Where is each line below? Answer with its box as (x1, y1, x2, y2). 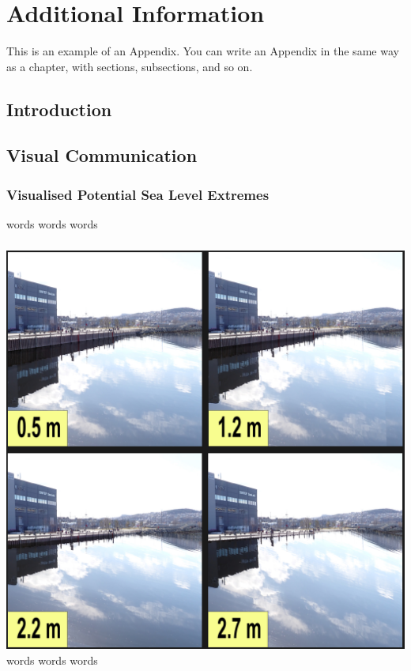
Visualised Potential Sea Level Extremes (6, 184, 270, 204)
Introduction (6, 96, 112, 121)
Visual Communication (6, 143, 198, 168)
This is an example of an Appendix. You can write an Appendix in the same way (6, 43, 399, 59)
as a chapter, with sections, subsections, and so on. (6, 58, 253, 74)
